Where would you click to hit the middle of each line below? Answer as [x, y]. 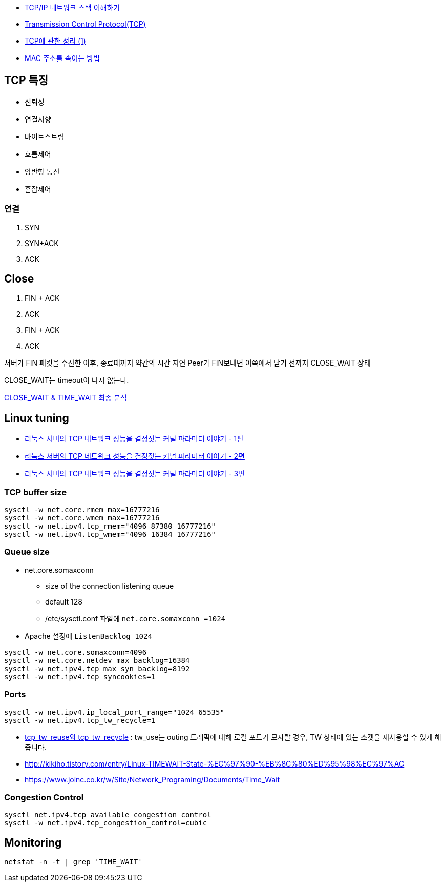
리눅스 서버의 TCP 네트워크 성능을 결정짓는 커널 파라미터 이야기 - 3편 [135, 474]
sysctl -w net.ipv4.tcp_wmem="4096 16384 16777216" [110, 535]
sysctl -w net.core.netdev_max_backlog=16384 [97, 660]
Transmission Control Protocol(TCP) [85, 24]
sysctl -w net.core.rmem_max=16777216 [82, 510]
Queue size [27, 552]
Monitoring [33, 842]
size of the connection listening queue [110, 586]
